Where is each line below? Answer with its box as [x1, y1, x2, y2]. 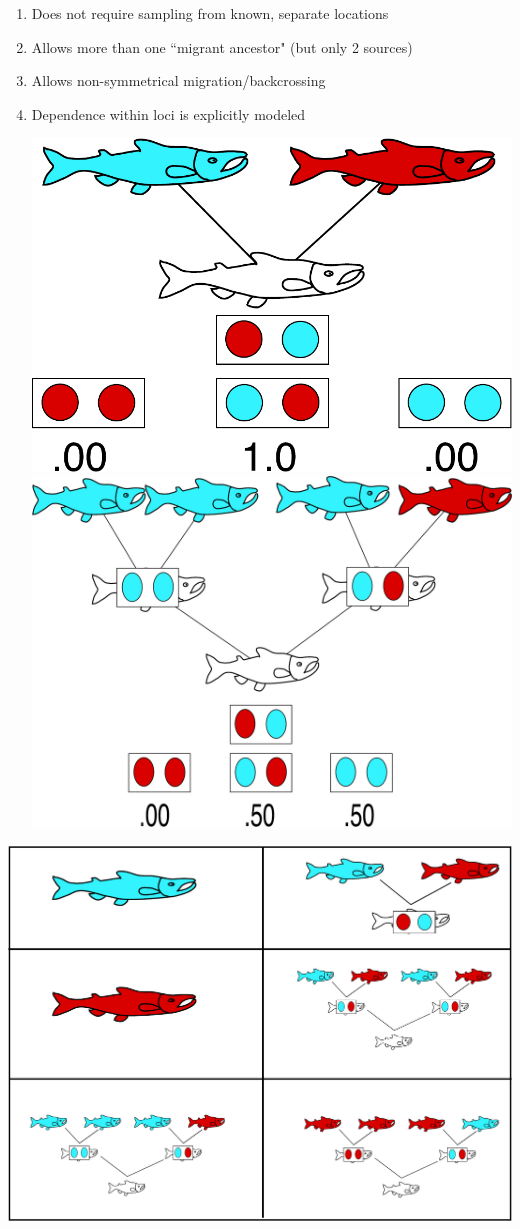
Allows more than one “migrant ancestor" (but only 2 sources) [31, 36, 413, 57]
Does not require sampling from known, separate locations [31, 3, 389, 23]
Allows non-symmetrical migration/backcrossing [31, 70, 326, 91]
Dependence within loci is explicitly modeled [31, 103, 306, 124]
